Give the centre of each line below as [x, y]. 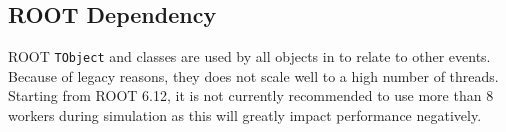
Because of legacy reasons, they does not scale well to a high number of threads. [253, 75]
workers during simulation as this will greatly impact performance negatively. [245, 115]
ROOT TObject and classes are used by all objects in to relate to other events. [249, 56]
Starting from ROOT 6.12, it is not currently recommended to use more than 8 [251, 95]
